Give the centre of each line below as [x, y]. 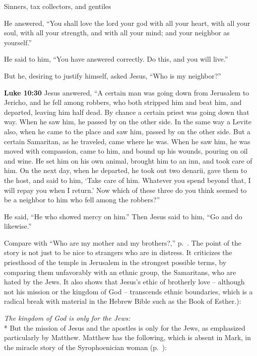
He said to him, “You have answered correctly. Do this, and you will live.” [116, 59]
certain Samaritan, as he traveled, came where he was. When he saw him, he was [127, 141]
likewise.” [18, 226]
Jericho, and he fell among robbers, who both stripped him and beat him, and [123, 102]
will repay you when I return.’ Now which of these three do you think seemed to [126, 190]
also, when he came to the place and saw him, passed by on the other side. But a [127, 131]
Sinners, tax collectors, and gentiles [58, 6]
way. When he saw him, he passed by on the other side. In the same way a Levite [128, 122]
